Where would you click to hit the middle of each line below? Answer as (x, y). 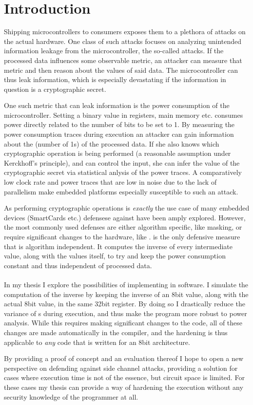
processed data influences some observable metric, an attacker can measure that (123, 60)
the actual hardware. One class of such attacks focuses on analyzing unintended (123, 41)
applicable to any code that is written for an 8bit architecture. (97, 342)
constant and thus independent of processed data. (78, 265)
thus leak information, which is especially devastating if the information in (115, 79)
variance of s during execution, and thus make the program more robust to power (126, 313)
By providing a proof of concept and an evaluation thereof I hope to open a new (124, 358)
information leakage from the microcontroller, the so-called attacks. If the (114, 51)
